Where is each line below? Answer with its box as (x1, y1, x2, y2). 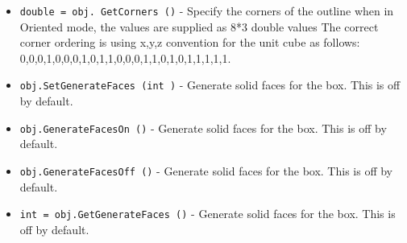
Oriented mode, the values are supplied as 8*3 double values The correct (19, 18, 379, 35)
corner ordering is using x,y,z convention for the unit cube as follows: (19, 34, 360, 51)
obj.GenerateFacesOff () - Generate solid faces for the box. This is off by (19, 162, 393, 179)
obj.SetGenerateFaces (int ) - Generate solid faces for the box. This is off (19, 76, 401, 93)
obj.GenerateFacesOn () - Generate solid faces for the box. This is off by (19, 119, 387, 136)
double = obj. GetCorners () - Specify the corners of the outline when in (19, 2, 394, 19)
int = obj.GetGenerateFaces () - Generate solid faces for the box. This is (19, 205, 396, 222)
